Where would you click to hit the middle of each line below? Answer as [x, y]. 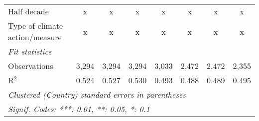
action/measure [35, 37]
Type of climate [36, 26]
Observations [31, 66]
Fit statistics [30, 51]
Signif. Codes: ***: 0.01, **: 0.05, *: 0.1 [79, 109]
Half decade [28, 11]
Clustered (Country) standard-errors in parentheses [97, 94]
